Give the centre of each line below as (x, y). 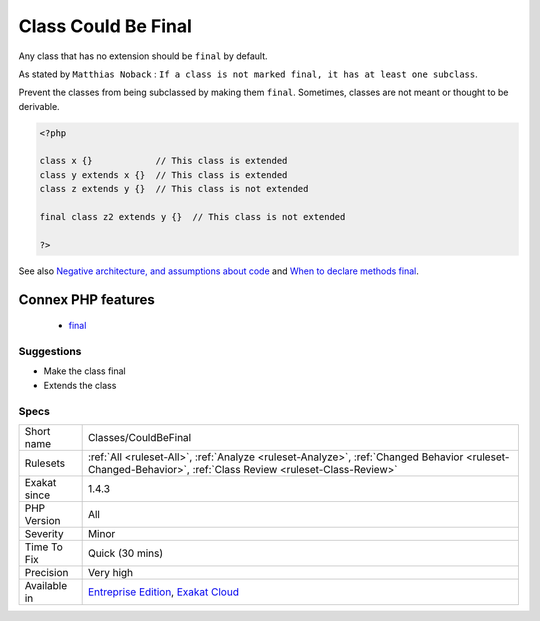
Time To (44, 547)
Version (42, 520)
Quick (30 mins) (125, 553)
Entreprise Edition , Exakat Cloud (163, 592)
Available (46, 585)
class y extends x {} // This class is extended (163, 174)
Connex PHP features (86, 299)
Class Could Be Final (105, 26)
